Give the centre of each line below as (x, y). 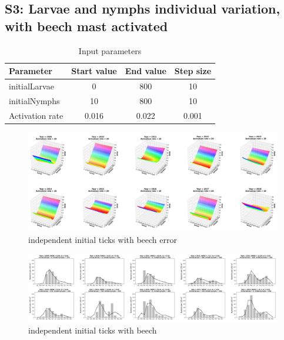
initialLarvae (31, 86)
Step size (193, 71)
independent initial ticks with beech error (103, 239)
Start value (94, 71)
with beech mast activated (86, 26)
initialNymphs (34, 100)
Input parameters (110, 50)
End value (146, 71)
